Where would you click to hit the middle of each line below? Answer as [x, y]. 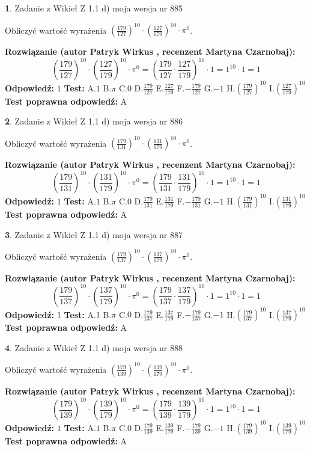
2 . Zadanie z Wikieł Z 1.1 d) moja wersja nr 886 [94, 121]
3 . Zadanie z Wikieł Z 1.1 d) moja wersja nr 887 [94, 234]
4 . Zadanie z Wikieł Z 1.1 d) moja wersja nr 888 [94, 347]
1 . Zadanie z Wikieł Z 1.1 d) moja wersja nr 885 [94, 8]
